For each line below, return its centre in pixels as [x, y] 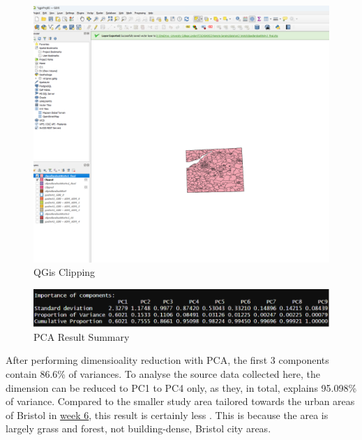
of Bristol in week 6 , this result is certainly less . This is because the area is [167, 415]
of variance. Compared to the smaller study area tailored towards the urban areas [180, 401]
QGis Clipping [65, 272]
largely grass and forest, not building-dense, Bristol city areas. [138, 428]
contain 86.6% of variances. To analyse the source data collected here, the [163, 373]
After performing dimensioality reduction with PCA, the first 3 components [167, 360]
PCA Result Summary [82, 336]
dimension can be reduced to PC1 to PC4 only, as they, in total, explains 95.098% [181, 387]
